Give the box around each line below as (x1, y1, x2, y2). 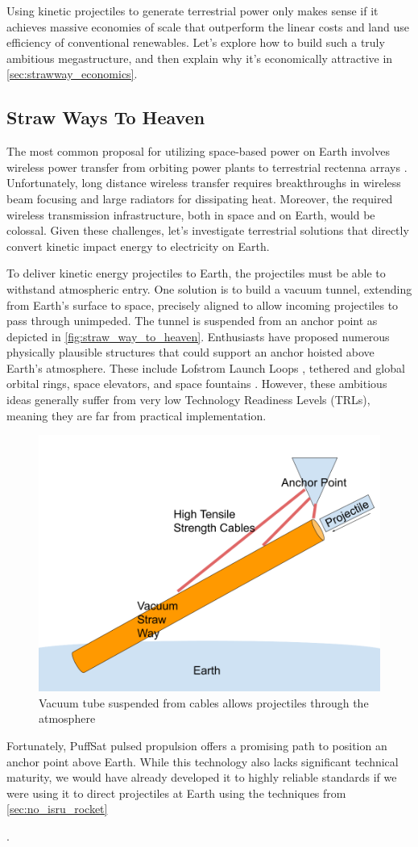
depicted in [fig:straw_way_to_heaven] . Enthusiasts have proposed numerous (6, 328, 390, 344)
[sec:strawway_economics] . (6, 65, 138, 82)
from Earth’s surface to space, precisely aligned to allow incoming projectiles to (6, 296, 399, 313)
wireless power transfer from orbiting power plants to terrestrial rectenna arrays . (6, 158, 408, 175)
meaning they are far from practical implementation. (6, 407, 267, 423)
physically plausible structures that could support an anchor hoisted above (6, 344, 375, 361)
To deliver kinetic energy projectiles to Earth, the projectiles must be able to (6, 265, 386, 282)
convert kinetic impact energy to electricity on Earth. (6, 237, 270, 254)
